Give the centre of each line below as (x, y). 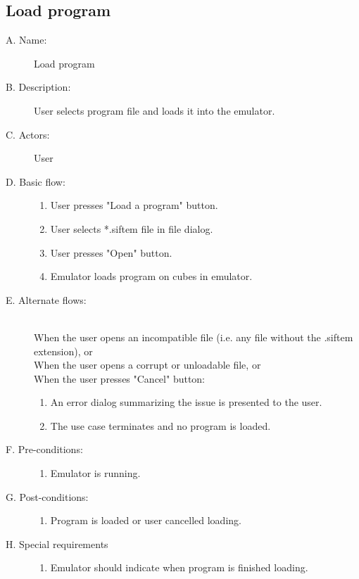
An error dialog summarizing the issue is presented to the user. (186, 402)
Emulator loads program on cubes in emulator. (151, 276)
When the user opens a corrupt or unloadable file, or (147, 365)
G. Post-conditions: (47, 496)
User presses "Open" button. (111, 252)
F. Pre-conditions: (44, 449)
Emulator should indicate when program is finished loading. (179, 567)
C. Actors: (28, 134)
